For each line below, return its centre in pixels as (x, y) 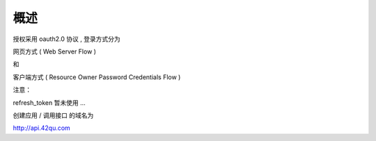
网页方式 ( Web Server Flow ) (55, 51)
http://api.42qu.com (42, 128)
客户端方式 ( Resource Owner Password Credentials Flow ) (97, 77)
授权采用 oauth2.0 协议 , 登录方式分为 (67, 39)
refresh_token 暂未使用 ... (49, 102)
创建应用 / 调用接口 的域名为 (53, 115)
